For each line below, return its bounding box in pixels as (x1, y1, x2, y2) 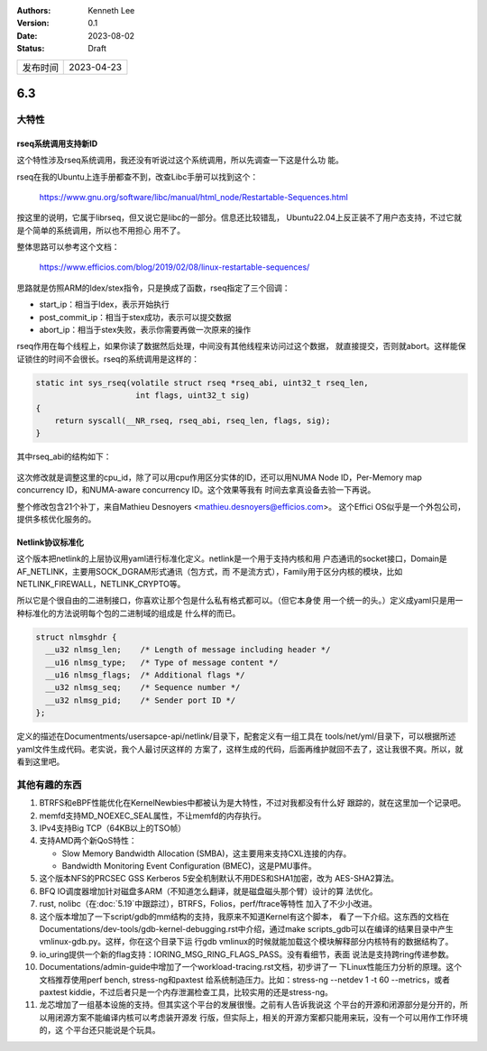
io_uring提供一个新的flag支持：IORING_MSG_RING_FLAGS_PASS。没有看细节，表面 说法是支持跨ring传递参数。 (39, 948, 455, 960)
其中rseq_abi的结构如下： (16, 451, 112, 462)
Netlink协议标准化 (16, 537, 85, 548)
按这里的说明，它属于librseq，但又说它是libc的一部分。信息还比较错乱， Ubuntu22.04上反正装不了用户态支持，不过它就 (16, 212, 463, 223)
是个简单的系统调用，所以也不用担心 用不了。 (16, 225, 185, 235)
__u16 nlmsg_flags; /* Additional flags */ (45, 670, 245, 680)
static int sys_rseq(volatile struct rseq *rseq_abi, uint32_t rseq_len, (35, 377, 369, 388)
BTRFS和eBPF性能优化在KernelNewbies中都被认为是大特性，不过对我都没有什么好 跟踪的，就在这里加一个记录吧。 (39, 797, 466, 808)
